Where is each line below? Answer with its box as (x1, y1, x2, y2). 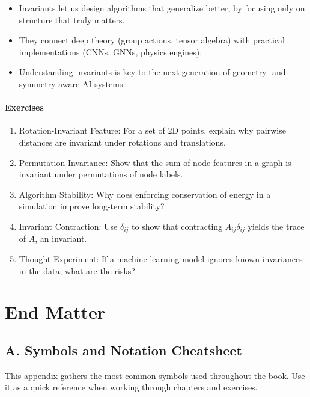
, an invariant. (35, 232, 87, 245)
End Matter (5, 300, 105, 324)
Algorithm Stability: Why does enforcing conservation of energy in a (19, 188, 271, 200)
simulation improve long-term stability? (19, 200, 165, 212)
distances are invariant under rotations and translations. (19, 135, 226, 148)
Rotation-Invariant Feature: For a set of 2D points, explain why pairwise (19, 124, 286, 137)
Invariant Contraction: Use (19, 220, 118, 232)
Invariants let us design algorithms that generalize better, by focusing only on (19, 2, 305, 14)
